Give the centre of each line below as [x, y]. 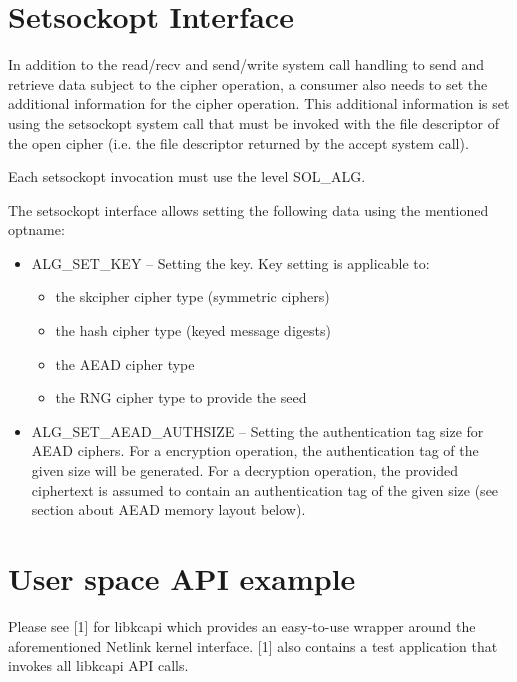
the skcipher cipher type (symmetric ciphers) [192, 296]
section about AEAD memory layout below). [168, 509]
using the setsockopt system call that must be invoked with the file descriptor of [253, 122]
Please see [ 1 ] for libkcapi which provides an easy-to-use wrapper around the [242, 625]
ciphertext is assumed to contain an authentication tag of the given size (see [265, 489]
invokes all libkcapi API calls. [98, 665]
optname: [36, 229]
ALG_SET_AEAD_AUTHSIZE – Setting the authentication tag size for [257, 430]
